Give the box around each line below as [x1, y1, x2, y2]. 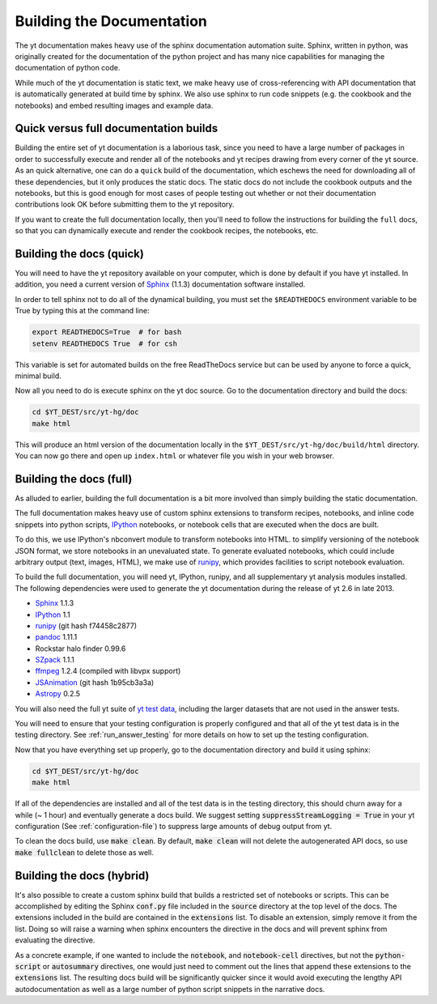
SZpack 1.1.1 [35, 655, 74, 665]
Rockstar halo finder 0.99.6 [35, 644, 126, 653]
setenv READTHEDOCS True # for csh [32, 338, 178, 348]
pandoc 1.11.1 [35, 632, 78, 642]
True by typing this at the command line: [15, 306, 150, 316]
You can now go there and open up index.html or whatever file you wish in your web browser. [15, 451, 335, 461]
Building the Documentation [15, 12, 208, 30]
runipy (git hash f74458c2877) [35, 620, 138, 631]
